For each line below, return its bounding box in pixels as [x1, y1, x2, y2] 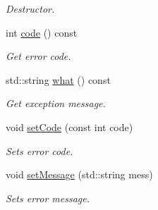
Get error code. [6, 49, 71, 63]
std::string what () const [6, 72, 111, 87]
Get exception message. [6, 96, 106, 111]
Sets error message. [6, 190, 90, 205]
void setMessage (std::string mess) [6, 167, 153, 182]
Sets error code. [6, 143, 73, 158]
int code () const [6, 25, 78, 39]
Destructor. [6, 1, 55, 16]
